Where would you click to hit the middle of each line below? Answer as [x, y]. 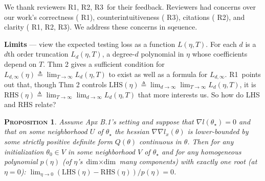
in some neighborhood [101, 151]
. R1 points [243, 74]
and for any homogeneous [201, 151]
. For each [221, 44]
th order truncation [38, 54]
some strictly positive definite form [58, 141]
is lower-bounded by [218, 131]
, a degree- [118, 54]
